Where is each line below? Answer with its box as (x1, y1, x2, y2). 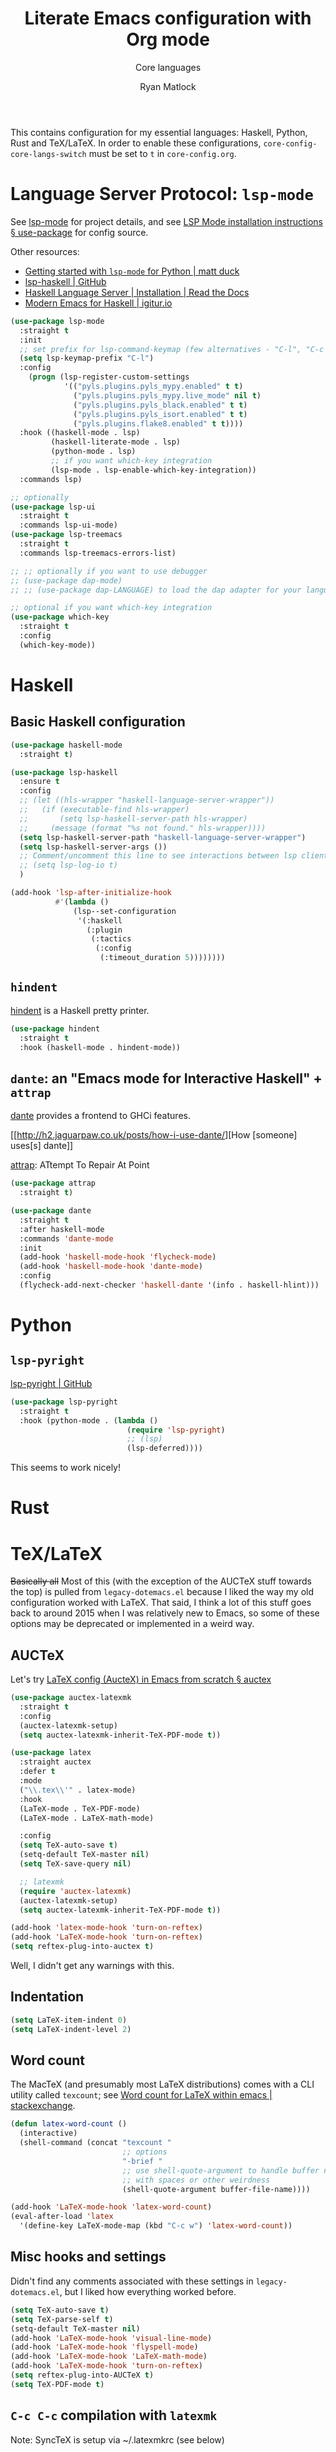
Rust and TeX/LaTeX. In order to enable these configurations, (10, 137, 262, 149)
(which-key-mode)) (19, 640, 97, 650)
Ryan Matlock (139, 80, 197, 92)
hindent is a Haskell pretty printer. (10, 1004, 150, 1016)
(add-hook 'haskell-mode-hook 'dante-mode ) (19, 1262, 203, 1272)
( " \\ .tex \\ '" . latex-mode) (19, 1785, 137, 1795)
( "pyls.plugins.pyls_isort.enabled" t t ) (73, 409, 248, 419)
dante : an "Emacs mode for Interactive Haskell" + (10, 1070, 323, 1087)
